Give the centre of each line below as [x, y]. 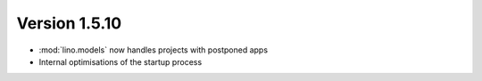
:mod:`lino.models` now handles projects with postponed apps [153, 50]
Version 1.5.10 [69, 23]
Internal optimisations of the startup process [120, 61]
